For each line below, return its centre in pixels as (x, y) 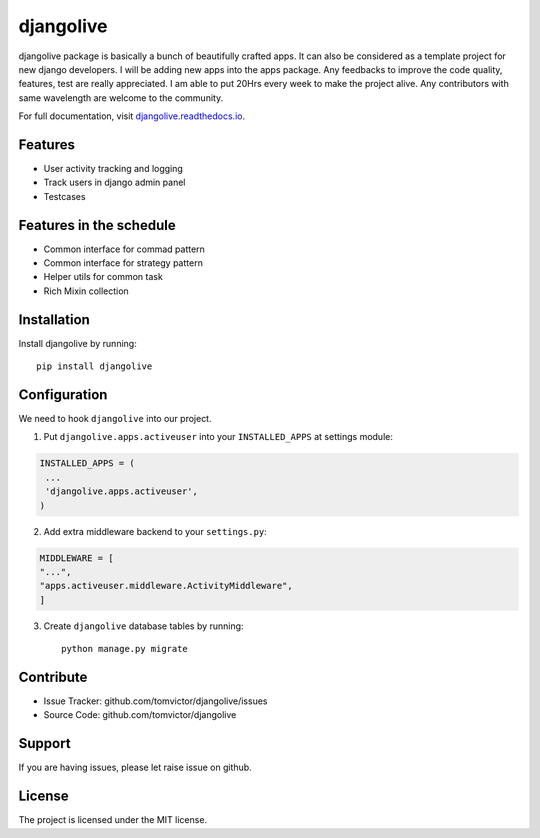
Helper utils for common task (103, 277)
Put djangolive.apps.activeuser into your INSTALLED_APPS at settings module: (218, 437)
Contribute (53, 676)
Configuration (63, 394)
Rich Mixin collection (86, 291)
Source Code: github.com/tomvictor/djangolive (140, 715)
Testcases (64, 196)
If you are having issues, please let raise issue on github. (135, 767)
